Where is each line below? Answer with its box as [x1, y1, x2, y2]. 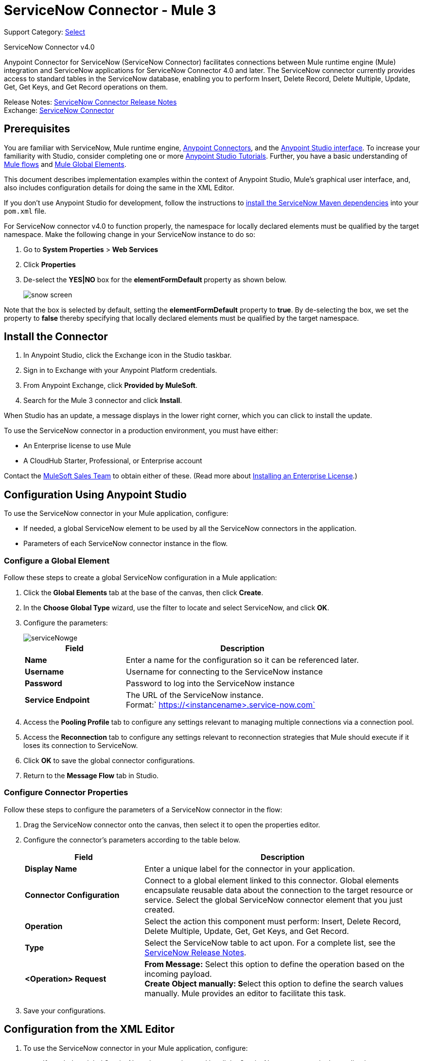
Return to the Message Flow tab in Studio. [23, 771, 159, 780]
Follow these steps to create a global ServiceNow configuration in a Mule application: [4, 573, 277, 582]
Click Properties [23, 260, 76, 269]
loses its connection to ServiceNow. [23, 741, 138, 750]
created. [144, 904, 175, 915]
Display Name [25, 863, 77, 874]
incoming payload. [144, 969, 212, 979]
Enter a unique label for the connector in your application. [144, 863, 355, 874]
